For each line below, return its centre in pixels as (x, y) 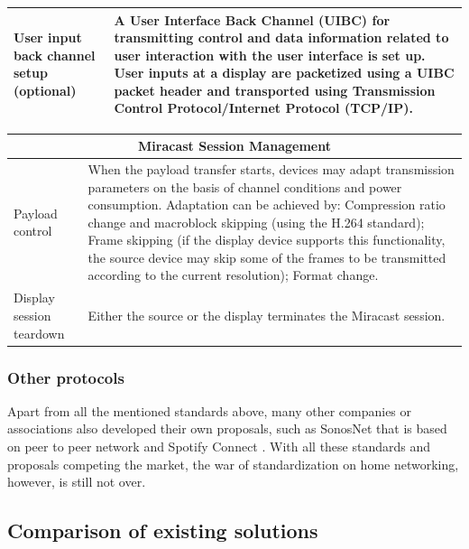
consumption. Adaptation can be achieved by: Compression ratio (267, 205)
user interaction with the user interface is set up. (270, 55)
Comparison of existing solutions (163, 530)
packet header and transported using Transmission (275, 90)
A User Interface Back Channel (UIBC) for (252, 19)
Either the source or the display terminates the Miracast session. (267, 315)
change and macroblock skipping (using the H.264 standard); (256, 222)
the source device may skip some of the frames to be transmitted (267, 257)
